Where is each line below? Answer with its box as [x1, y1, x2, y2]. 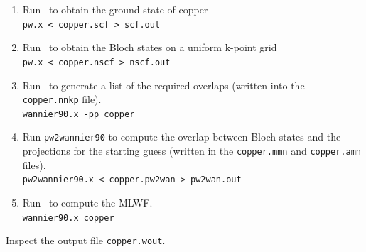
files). [22, 157, 46, 172]
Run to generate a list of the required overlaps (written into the [22, 77, 305, 92]
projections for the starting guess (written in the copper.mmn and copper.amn [22, 143, 361, 158]
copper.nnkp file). [22, 92, 102, 106]
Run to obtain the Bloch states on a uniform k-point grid [22, 40, 277, 55]
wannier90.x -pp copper [22, 109, 135, 119]
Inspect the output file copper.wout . [6, 233, 166, 248]
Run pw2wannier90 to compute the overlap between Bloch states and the [22, 129, 341, 144]
